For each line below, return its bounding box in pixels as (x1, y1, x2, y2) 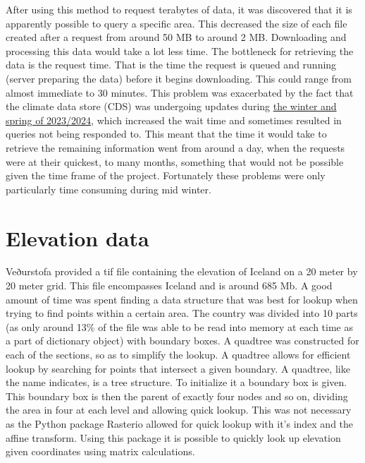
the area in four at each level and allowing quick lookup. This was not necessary (6, 402, 352, 417)
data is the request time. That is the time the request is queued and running (6, 57, 337, 72)
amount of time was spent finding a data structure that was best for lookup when (6, 291, 358, 306)
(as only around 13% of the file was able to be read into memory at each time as (6, 319, 354, 334)
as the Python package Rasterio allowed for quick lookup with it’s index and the (6, 416, 354, 431)
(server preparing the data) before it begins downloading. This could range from (6, 71, 352, 85)
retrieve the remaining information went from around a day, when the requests (6, 140, 345, 155)
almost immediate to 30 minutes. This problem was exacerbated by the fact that (6, 85, 354, 100)
